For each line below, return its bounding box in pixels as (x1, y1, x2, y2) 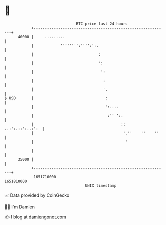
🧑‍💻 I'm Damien (4, 204, 35, 210)
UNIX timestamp (85, 183, 117, 188)
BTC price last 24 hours (76, 21, 128, 26)
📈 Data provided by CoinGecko (4, 192, 70, 198)
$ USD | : (4, 95, 108, 101)
